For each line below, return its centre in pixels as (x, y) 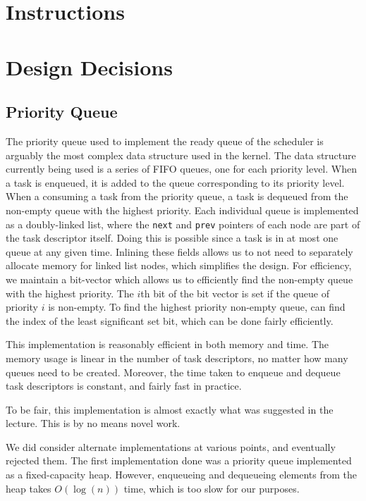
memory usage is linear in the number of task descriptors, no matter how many (177, 358)
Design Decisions (89, 67)
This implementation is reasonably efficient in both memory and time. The (167, 344)
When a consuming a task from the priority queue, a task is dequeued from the (177, 196)
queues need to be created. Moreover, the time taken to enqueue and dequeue (173, 372)
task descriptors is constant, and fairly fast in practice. (124, 386)
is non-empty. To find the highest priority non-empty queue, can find (197, 307)
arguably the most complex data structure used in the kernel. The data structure (181, 155)
